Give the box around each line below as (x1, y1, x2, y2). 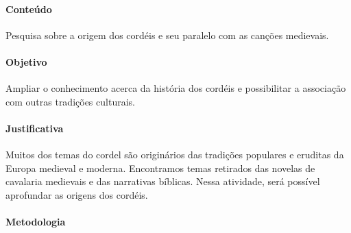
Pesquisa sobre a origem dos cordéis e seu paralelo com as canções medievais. (5, 27, 329, 42)
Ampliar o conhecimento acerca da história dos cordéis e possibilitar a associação (5, 81, 346, 95)
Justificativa (5, 121, 64, 135)
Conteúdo (5, 1, 52, 16)
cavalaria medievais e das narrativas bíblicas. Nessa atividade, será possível (5, 174, 320, 188)
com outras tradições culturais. (5, 94, 135, 108)
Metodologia (5, 214, 66, 229)
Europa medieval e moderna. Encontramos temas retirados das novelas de (5, 160, 315, 175)
